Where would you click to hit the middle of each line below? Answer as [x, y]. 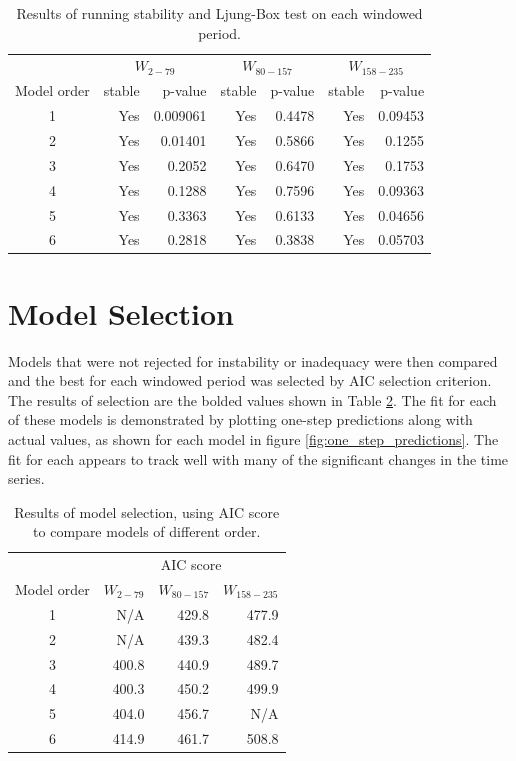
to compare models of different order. [147, 531]
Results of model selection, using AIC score [147, 511]
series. [26, 478]
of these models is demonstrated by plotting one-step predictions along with [240, 419]
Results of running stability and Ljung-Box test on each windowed [219, 13]
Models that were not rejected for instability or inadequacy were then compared [253, 360]
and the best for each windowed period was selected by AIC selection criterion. [250, 380]
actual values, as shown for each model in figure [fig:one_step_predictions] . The [253, 438]
